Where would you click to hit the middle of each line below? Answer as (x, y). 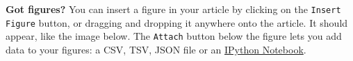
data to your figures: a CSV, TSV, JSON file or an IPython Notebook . (156, 49)
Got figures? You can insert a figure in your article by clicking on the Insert (173, 9)
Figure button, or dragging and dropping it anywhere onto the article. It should (177, 22)
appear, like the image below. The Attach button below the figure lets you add (174, 36)
